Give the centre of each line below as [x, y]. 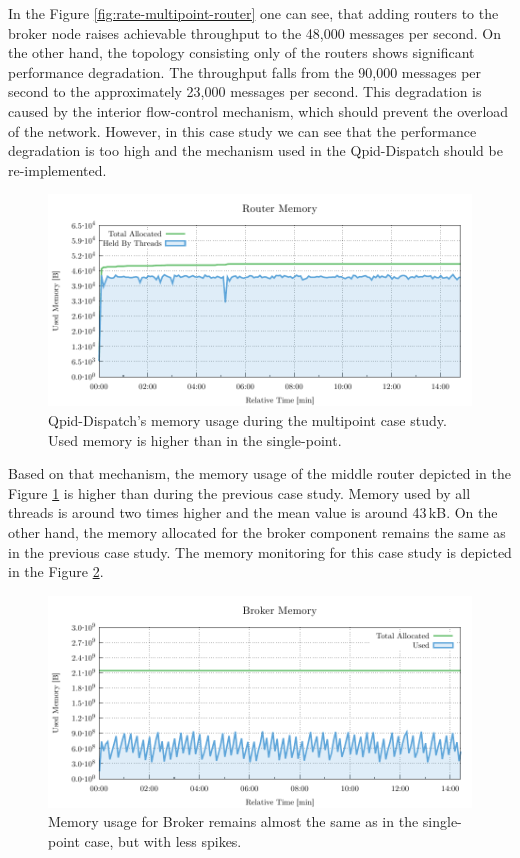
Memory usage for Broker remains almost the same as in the [233, 821]
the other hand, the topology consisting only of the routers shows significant [241, 52]
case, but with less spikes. [163, 840]
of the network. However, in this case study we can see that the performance [242, 130]
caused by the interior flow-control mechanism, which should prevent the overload [258, 110]
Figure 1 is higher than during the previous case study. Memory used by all [239, 492]
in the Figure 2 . [56, 571]
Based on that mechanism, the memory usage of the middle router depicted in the [259, 473]
